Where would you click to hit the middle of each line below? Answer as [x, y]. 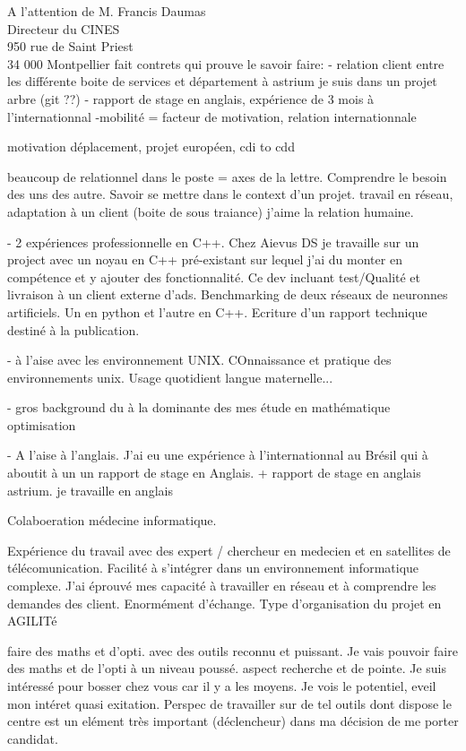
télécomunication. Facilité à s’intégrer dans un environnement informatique [213, 568]
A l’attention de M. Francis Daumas [107, 11]
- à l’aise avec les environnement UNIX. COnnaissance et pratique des [199, 360]
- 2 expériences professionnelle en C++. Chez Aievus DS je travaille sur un [213, 242]
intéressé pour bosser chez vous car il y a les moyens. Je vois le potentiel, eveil [222, 686]
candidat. [33, 738]
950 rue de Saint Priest [70, 46]
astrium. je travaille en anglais [90, 490]
